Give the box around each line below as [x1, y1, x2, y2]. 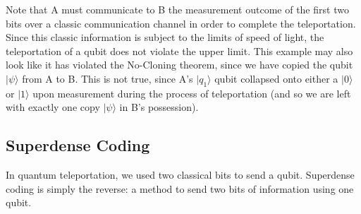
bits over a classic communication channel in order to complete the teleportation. [6, 16, 356, 30]
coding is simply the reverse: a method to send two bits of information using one [6, 181, 354, 196]
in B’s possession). [119, 100, 199, 114]
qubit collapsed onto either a [214, 71, 338, 85]
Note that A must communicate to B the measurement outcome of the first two [6, 2, 349, 16]
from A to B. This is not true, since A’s [22, 71, 193, 85]
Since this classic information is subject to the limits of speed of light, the [6, 30, 324, 44]
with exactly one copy [6, 100, 100, 114]
